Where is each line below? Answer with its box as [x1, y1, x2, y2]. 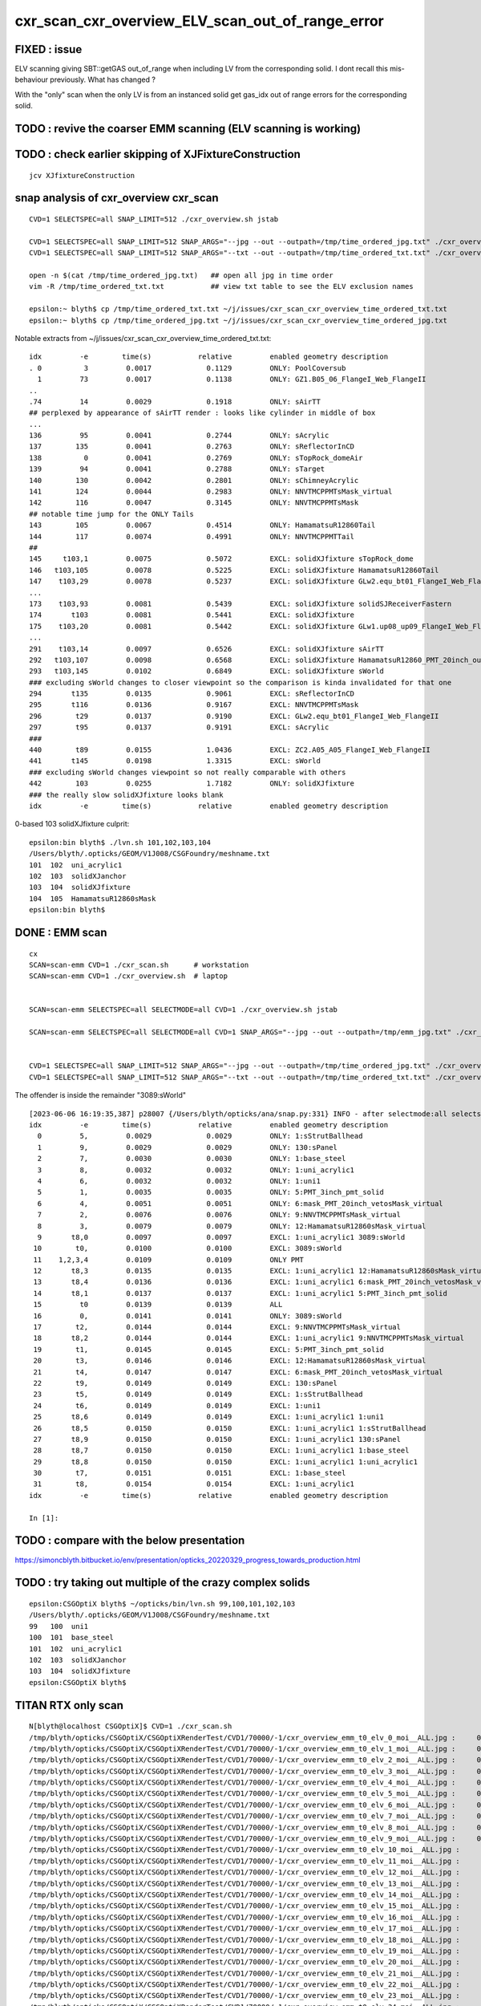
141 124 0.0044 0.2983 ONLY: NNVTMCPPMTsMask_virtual [29, 487, 393, 497]
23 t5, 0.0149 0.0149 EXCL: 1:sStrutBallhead [33, 1390, 363, 1399]
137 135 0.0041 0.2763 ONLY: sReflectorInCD [29, 442, 355, 451]
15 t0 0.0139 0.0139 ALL [33, 1300, 283, 1310]
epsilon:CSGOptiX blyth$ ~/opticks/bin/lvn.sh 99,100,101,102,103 [29, 1599, 296, 1608]
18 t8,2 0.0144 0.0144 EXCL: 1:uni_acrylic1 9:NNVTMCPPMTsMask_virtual [33, 1334, 465, 1343]
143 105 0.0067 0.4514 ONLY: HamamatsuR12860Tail [29, 521, 376, 530]
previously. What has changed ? [49, 75, 156, 84]
